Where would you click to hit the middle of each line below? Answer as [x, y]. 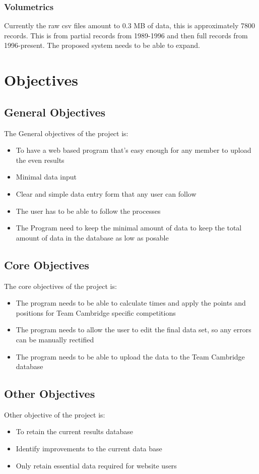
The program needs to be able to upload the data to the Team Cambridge [130, 356]
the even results [40, 160]
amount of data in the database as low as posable [92, 237]
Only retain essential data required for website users [96, 465]
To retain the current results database [74, 431]
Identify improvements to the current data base [89, 449]
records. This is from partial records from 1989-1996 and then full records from [126, 35]
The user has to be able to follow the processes [88, 211]
